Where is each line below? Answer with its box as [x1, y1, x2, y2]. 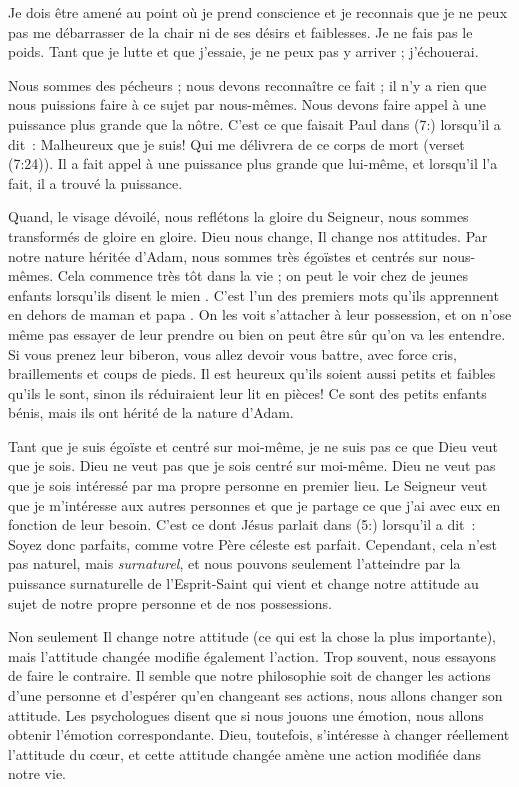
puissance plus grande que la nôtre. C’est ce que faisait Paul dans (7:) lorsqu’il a [8, 113, 501, 134]
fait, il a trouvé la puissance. [8, 172, 183, 193]
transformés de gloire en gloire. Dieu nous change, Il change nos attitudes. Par [8, 225, 488, 246]
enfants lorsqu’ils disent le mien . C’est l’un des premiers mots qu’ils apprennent [8, 284, 499, 305]
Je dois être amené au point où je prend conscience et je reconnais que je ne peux [8, 2, 508, 22]
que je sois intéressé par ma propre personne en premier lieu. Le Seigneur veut [8, 475, 488, 496]
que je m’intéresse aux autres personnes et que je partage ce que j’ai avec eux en [8, 494, 501, 515]
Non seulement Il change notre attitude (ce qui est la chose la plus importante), [8, 626, 497, 647]
